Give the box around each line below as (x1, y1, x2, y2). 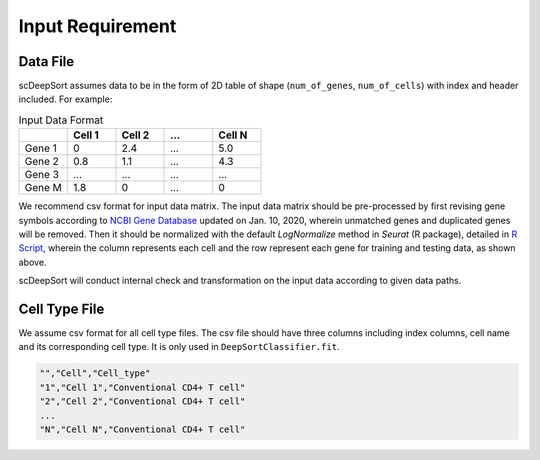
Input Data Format (18, 113, 104, 127)
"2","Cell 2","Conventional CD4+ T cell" (39, 396, 246, 407)
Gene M (24, 181, 62, 195)
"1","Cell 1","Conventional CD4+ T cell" (39, 381, 246, 393)
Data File (18, 53, 75, 70)
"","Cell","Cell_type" (39, 368, 151, 379)
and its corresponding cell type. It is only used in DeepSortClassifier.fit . (18, 341, 340, 353)
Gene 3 (24, 168, 60, 182)
